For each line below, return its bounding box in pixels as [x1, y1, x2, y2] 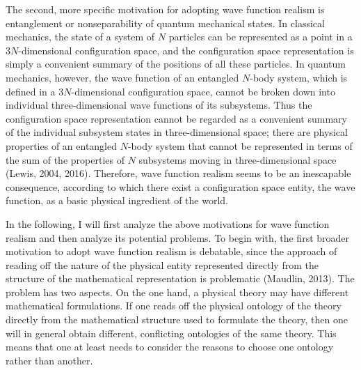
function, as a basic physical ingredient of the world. [6, 193, 228, 208]
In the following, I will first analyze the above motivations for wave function [6, 216, 330, 231]
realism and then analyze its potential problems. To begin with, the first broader [6, 230, 350, 245]
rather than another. [6, 353, 93, 367]
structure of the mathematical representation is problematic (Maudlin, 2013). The [6, 271, 355, 286]
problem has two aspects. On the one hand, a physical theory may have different [6, 284, 349, 299]
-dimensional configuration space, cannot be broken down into [71, 84, 335, 98]
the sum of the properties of [6, 152, 125, 167]
